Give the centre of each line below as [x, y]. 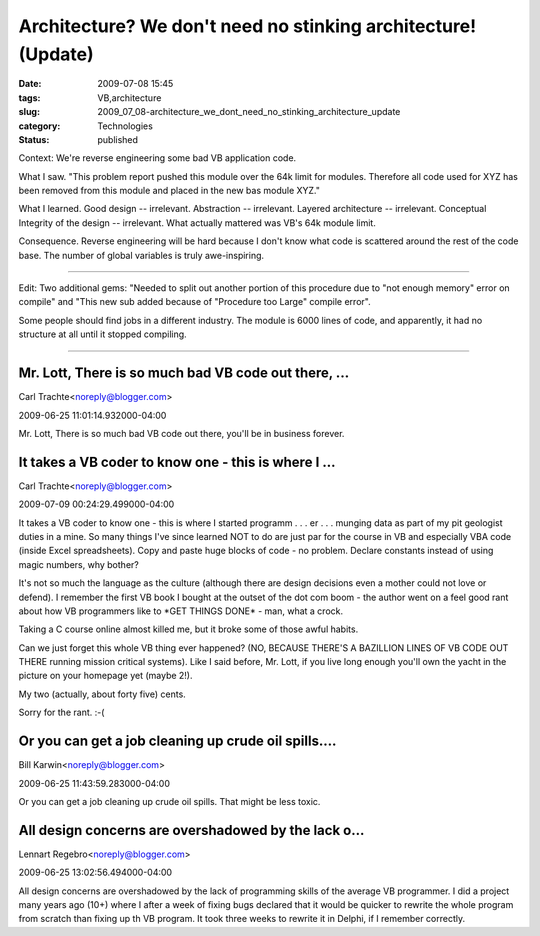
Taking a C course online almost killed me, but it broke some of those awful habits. [188, 629]
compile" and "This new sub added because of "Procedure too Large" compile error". [194, 302]
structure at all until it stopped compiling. [102, 334]
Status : [34, 139]
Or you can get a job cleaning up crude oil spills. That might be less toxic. [169, 801]
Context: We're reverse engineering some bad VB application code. [157, 158]
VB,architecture [129, 97]
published [118, 139]
